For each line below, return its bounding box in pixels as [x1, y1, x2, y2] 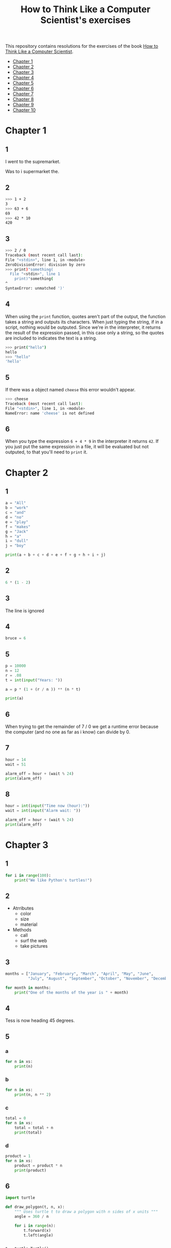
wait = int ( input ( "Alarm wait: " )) [5, 808, 81, 813]
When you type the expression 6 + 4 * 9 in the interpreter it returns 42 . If [5, 438, 159, 444]
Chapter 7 [12, 91, 34, 97]
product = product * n [14, 1163, 63, 1168]
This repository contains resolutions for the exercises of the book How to [5, 43, 159, 49]
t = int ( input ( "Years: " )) [5, 677, 63, 683]
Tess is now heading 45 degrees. [5, 1017, 75, 1024]
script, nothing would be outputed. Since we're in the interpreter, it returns [5, 324, 161, 330]
